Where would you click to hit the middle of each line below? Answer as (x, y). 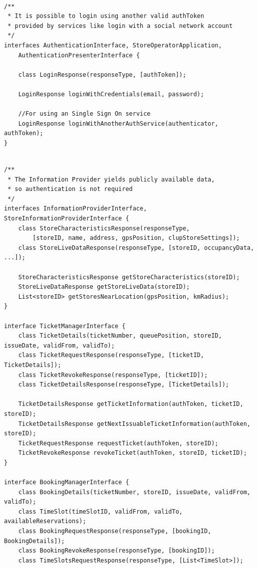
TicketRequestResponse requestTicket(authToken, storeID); (118, 443)
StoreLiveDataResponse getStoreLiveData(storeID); (104, 287)
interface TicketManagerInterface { (65, 326)
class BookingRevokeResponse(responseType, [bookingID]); (117, 551)
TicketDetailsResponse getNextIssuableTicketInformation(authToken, (134, 424)
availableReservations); (45, 521)
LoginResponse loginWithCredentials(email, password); (111, 94)
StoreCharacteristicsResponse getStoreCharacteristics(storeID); (129, 277)
